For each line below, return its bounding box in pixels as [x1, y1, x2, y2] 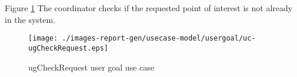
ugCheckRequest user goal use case [28, 61, 154, 73]
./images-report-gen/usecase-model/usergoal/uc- [62, 34, 256, 43]
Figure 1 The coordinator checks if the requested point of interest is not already [5, 2, 293, 14]
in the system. [5, 13, 56, 25]
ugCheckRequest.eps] [28, 43, 109, 52]
